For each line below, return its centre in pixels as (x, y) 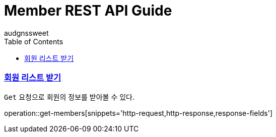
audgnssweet (26, 33)
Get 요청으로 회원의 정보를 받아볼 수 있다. (70, 97)
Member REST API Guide (88, 11)
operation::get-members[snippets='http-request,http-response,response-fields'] (139, 113)
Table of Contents (34, 41)
